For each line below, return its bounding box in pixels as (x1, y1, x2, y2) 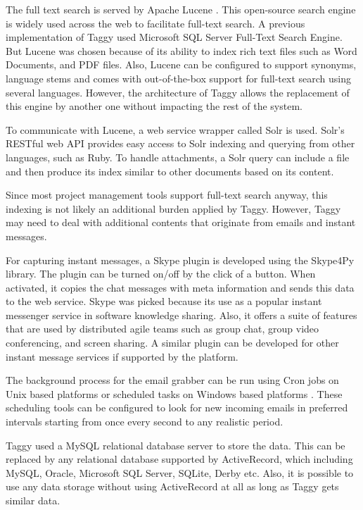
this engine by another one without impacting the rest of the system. (6, 99, 302, 113)
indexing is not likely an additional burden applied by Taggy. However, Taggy (6, 201, 341, 216)
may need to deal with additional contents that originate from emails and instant (6, 215, 356, 230)
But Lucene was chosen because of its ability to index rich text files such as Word (6, 43, 357, 58)
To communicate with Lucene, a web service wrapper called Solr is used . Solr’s (6, 122, 345, 137)
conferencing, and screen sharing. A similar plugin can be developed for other (6, 335, 339, 350)
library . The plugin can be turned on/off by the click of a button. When (6, 266, 316, 281)
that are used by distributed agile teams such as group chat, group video (6, 321, 319, 336)
